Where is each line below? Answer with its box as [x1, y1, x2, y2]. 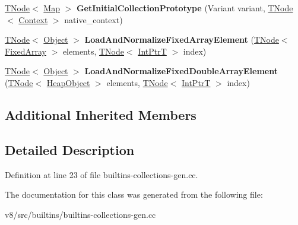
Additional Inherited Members [5, 105, 196, 123]
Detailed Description [5, 140, 135, 159]
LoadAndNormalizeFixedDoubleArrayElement [84, 65, 278, 77]
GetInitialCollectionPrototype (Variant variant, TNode [76, 2, 293, 14]
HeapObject [46, 76, 90, 88]
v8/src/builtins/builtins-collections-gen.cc [5, 208, 156, 220]
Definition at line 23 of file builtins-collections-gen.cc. [5, 168, 198, 180]
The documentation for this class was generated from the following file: [5, 188, 263, 201]
